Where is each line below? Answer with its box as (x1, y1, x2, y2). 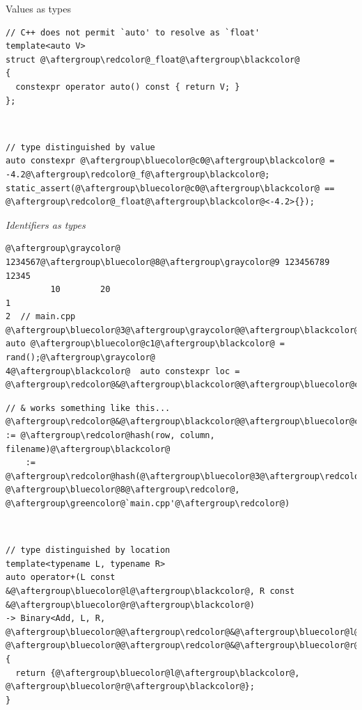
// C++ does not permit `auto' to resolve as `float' (6, 27, 260, 38)
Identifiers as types (6, 217, 86, 232)
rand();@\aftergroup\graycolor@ (6, 353, 155, 363)
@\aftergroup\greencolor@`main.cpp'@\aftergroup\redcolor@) (6, 499, 290, 508)
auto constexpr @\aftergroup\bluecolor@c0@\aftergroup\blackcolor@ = (6, 156, 335, 166)
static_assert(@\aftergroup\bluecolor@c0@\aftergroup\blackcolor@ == (6, 183, 335, 193)
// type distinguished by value (6, 142, 155, 152)
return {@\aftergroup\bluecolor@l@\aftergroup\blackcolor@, (15, 668, 300, 678)
